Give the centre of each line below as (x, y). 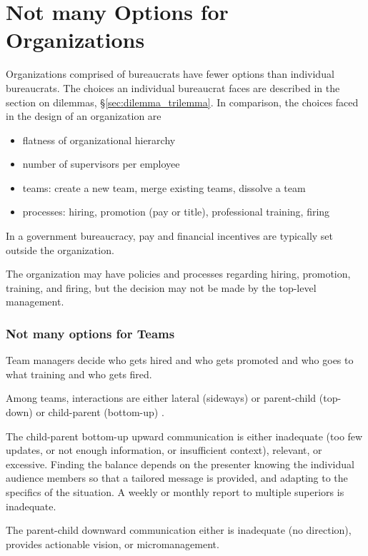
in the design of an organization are (84, 116)
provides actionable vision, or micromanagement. (113, 544)
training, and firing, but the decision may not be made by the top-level (161, 287)
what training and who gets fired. (79, 374)
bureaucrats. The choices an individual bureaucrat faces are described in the (173, 87)
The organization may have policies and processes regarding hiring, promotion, (178, 274)
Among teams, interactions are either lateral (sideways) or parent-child (161, 398)
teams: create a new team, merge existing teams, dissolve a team (164, 187)
